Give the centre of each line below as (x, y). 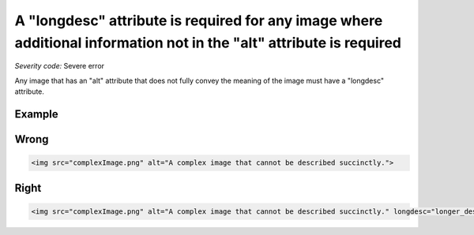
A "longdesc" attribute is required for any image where (199, 21)
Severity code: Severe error (60, 66)
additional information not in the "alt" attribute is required (208, 43)
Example (36, 114)
